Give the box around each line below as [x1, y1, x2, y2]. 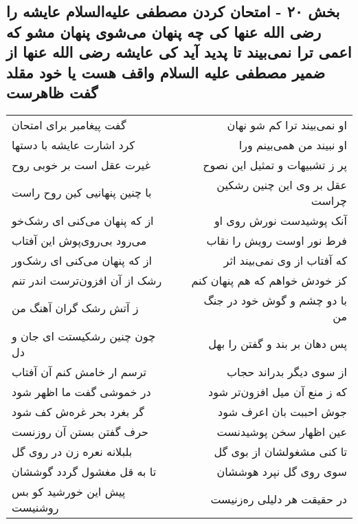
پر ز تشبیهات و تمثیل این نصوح [203, 156, 347, 173]
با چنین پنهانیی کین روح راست [12, 184, 152, 201]
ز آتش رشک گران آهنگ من [12, 300, 139, 316]
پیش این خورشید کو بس [12, 483, 126, 499]
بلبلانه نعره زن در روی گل [12, 443, 133, 459]
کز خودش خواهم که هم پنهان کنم [191, 272, 347, 288]
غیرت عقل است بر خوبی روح [12, 156, 151, 173]
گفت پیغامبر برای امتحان [12, 116, 126, 133]
